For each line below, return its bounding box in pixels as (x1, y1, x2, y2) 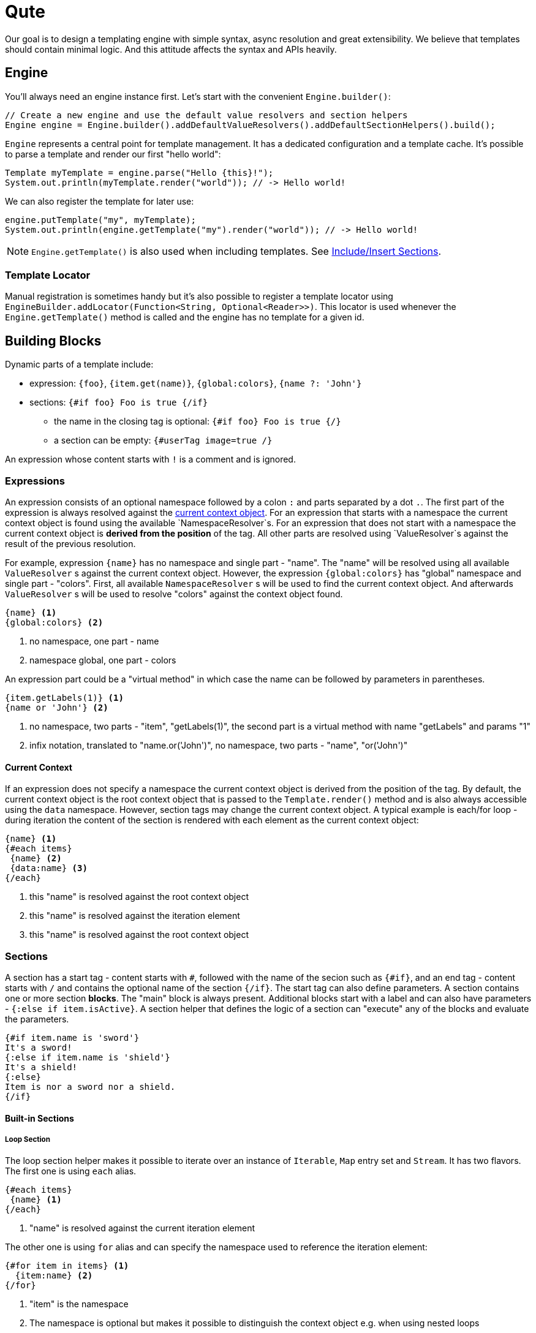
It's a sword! (5, 1042, 72, 1052)
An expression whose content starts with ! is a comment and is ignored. (5, 454, 296, 465)
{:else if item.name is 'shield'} (5, 1052, 170, 1062)
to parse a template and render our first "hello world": (5, 148, 221, 159)
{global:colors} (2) (5, 617, 104, 627)
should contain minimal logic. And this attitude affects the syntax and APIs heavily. (5, 43, 337, 55)
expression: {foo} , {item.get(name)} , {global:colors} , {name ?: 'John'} (29, 378, 362, 389)
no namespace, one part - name (29, 635, 159, 646)
